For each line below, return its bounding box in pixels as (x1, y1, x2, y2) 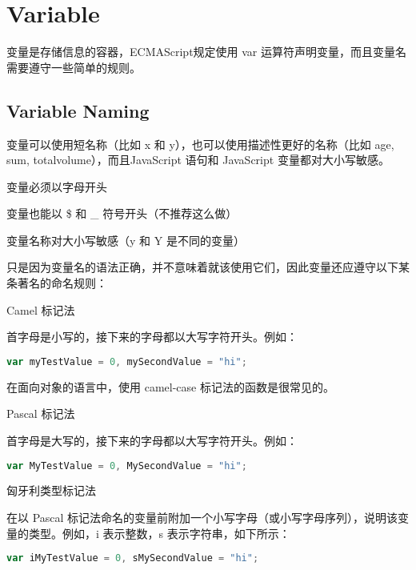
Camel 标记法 (6, 301, 75, 318)
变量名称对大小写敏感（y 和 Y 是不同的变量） (6, 231, 245, 248)
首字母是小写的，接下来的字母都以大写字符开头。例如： (6, 328, 298, 345)
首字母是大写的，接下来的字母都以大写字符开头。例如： (6, 432, 298, 448)
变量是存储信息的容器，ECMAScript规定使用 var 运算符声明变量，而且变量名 (6, 43, 407, 60)
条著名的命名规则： (6, 275, 107, 291)
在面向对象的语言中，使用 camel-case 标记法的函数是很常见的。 (6, 378, 334, 395)
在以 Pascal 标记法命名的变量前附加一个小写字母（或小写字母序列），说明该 (6, 508, 398, 525)
